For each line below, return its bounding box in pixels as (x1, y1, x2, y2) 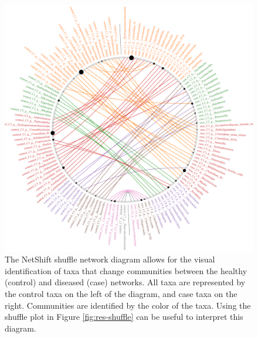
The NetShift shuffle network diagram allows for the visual (5, 253, 215, 265)
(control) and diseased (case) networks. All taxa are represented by (5, 276, 246, 288)
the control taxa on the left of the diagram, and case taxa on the (5, 288, 237, 300)
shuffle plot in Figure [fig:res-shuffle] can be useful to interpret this (5, 310, 243, 323)
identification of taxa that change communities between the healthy (5, 264, 247, 276)
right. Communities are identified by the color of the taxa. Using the (5, 299, 251, 311)
